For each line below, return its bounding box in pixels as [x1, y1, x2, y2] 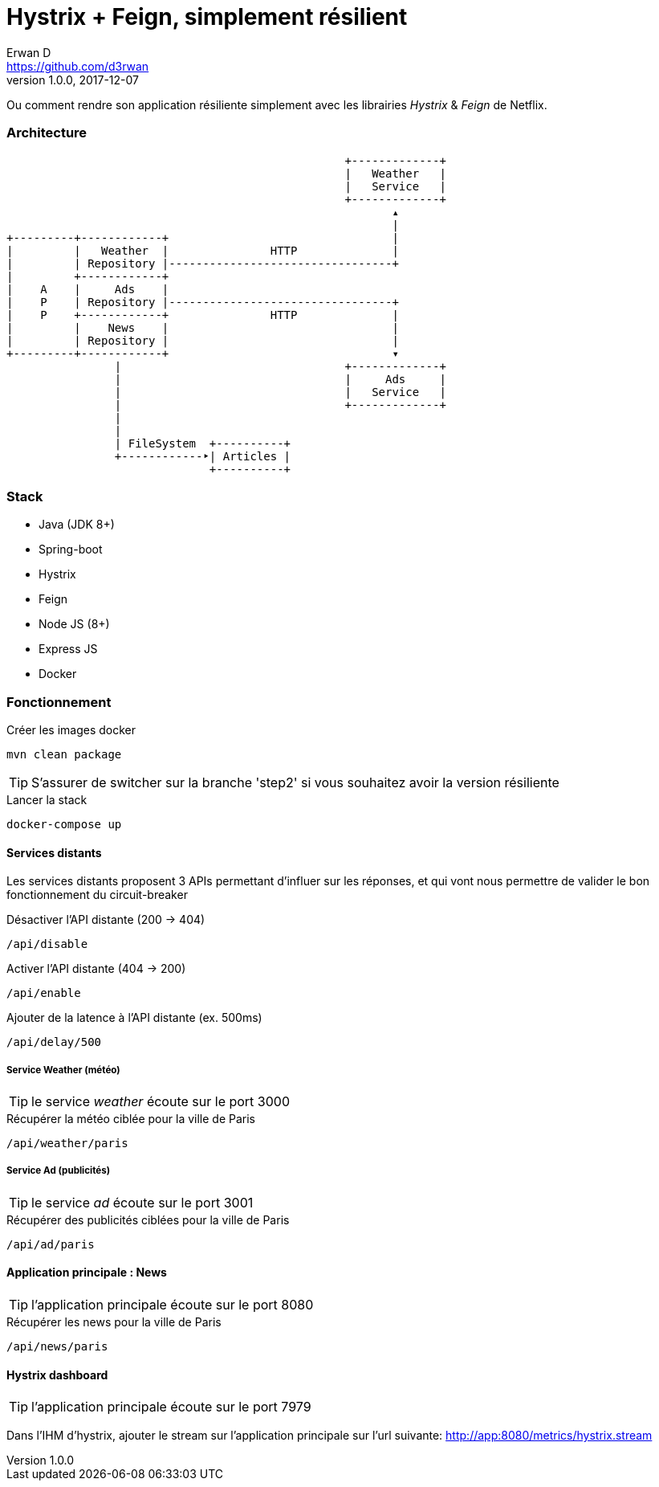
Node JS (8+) [39, 617, 110, 631]
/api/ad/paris [6, 1237, 95, 1251]
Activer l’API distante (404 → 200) [6, 962, 186, 976]
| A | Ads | [6, 282, 169, 296]
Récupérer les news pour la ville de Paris [6, 1315, 222, 1329]
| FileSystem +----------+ [114, 436, 291, 450]
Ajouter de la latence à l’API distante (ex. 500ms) [6, 1011, 262, 1025]
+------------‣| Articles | [114, 449, 291, 463]
